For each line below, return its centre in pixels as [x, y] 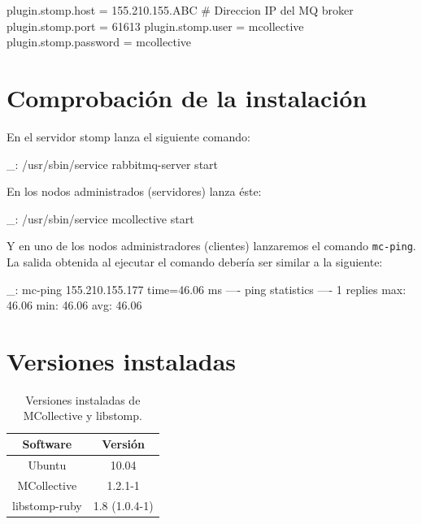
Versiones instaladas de [83, 399]
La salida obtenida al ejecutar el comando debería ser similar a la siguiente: [195, 261]
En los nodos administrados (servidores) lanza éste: [134, 191]
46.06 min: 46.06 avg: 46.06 [74, 305]
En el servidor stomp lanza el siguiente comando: [128, 136]
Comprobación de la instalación [187, 97]
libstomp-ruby [47, 505]
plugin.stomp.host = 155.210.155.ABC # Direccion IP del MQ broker [180, 10]
